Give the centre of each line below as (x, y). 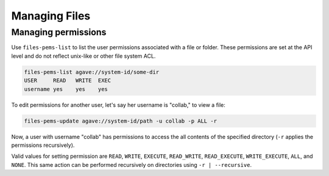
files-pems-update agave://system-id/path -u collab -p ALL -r (121, 121)
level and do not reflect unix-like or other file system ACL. (83, 56)
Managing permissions (59, 32)
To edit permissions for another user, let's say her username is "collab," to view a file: (118, 105)
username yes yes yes (66, 89)
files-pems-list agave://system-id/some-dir (92, 72)
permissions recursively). (43, 145)
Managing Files (51, 16)
